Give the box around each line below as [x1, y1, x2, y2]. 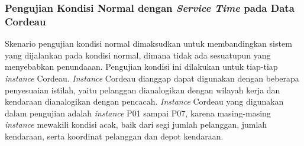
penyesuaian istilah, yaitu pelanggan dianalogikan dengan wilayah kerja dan [5, 83, 280, 96]
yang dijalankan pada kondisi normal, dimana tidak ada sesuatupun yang [5, 48, 271, 61]
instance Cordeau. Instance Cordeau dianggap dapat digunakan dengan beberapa [5, 72, 299, 84]
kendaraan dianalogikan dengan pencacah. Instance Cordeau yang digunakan [5, 95, 284, 108]
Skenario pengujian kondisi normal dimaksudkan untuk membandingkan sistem [5, 37, 292, 50]
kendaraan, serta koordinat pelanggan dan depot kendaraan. [5, 129, 224, 142]
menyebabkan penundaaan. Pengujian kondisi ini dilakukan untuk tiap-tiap [5, 60, 278, 73]
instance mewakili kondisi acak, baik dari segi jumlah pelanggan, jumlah [5, 118, 267, 131]
